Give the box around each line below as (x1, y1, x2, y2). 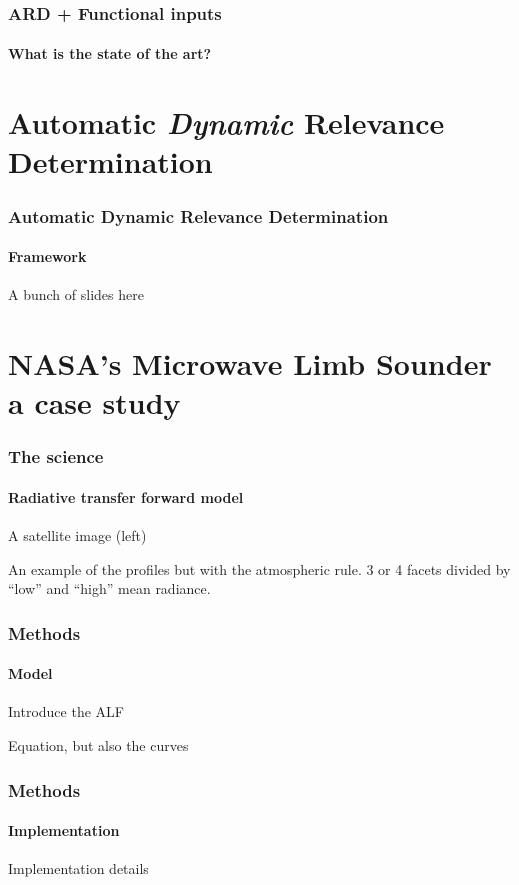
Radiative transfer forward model (8, 486, 244, 507)
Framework (8, 246, 87, 267)
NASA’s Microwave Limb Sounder (8, 343, 492, 384)
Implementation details (8, 858, 149, 879)
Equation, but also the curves (8, 735, 189, 756)
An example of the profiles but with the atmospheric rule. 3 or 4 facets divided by (8, 558, 511, 579)
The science (8, 444, 104, 469)
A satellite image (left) (8, 525, 147, 546)
